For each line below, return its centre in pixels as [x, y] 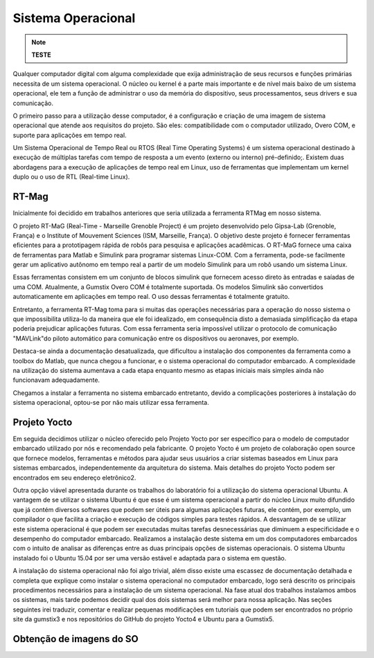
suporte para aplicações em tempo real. [70, 135]
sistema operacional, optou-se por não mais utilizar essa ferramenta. [111, 403]
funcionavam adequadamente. [56, 380]
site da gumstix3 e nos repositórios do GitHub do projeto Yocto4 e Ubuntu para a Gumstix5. [144, 619]
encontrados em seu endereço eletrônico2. [74, 477]
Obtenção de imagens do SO [75, 639]
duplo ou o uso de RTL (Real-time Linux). [71, 177]
